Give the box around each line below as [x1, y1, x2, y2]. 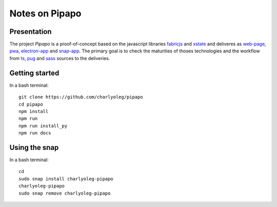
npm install [18, 108, 49, 114]
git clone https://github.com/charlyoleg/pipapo [18, 94, 143, 100]
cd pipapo [18, 101, 43, 107]
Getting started [9, 68, 60, 77]
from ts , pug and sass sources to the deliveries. [9, 55, 110, 61]
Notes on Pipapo [9, 8, 82, 19]
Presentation [9, 27, 52, 36]
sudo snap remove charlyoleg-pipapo [18, 190, 111, 196]
